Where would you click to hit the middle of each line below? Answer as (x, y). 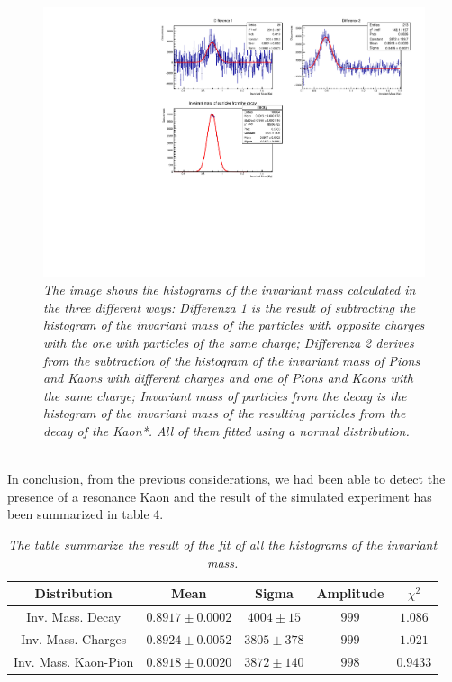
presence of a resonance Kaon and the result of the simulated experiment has (220, 496)
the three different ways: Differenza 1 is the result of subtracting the (230, 307)
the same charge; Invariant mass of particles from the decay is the (225, 395)
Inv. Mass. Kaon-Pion (74, 661)
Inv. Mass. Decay (74, 616)
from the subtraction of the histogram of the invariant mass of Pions (232, 360)
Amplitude (350, 593)
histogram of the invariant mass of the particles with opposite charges (234, 325)
